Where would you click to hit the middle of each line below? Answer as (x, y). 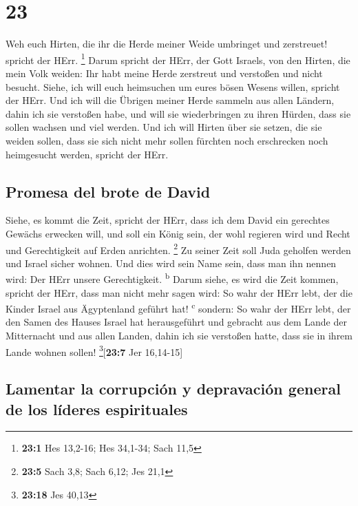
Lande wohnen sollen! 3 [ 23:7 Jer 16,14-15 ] (94, 350)
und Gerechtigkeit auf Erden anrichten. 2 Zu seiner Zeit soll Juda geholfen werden (178, 249)
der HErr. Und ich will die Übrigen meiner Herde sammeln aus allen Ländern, (170, 100)
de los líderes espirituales (97, 409)
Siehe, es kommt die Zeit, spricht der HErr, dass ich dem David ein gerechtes (168, 220)
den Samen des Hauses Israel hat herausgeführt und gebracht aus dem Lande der (176, 322)
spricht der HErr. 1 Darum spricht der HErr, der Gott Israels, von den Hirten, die (178, 59)
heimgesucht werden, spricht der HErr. (87, 154)
